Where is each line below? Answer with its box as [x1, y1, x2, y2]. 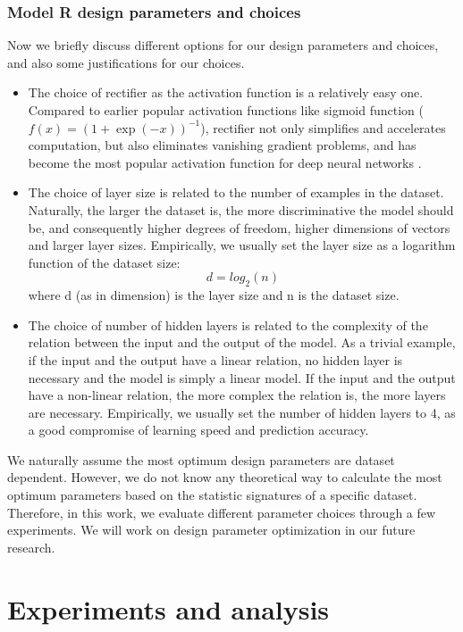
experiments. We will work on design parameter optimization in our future [7, 520, 416, 539]
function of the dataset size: [28, 253, 181, 271]
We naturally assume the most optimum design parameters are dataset [7, 450, 395, 469]
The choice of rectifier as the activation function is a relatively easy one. [28, 83, 424, 102]
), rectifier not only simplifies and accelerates [200, 118, 446, 137]
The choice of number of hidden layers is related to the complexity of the [28, 315, 428, 334]
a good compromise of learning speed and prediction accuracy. [28, 420, 369, 439]
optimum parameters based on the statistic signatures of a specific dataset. [7, 486, 417, 504]
